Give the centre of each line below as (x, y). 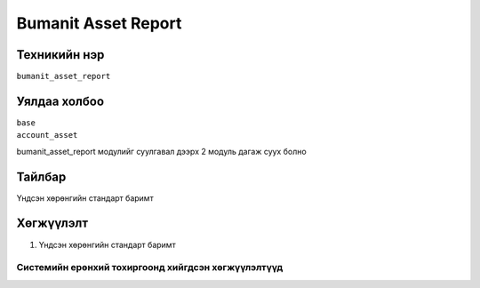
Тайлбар (41, 176)
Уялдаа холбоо (60, 101)
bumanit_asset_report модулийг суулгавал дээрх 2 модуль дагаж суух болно (161, 151)
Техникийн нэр (60, 55)
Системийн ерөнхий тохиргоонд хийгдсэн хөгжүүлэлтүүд (150, 268)
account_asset (47, 135)
